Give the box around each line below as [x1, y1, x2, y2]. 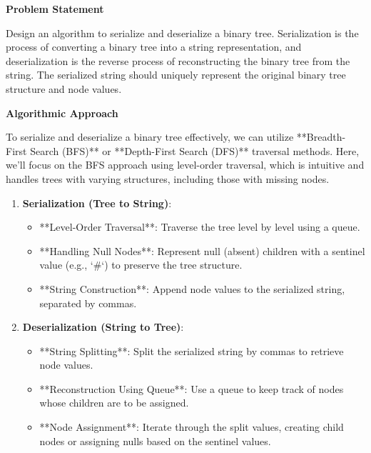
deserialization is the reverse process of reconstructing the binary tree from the [6, 53, 350, 68]
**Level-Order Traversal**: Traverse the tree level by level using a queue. [39, 219, 360, 234]
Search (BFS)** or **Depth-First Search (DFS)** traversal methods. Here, [30, 143, 360, 158]
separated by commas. [39, 295, 137, 310]
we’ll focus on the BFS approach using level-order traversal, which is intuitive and [6, 157, 365, 172]
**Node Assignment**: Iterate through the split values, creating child [39, 419, 344, 434]
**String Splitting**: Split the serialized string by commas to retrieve [39, 343, 344, 358]
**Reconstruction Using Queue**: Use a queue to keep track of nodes [39, 381, 344, 396]
